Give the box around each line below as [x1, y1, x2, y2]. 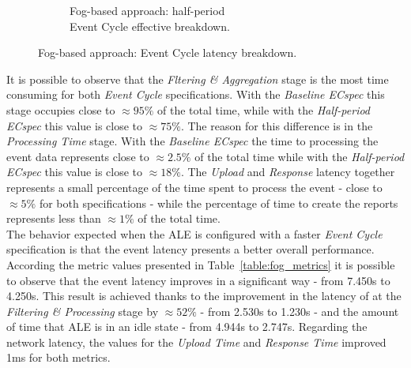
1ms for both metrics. [6, 349, 111, 366]
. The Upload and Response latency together [180, 163, 395, 180]
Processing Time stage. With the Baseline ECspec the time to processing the [6, 133, 379, 149]
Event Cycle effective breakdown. [70, 17, 230, 34]
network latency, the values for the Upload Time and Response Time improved [6, 333, 386, 350]
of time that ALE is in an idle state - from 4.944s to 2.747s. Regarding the [6, 318, 368, 335]
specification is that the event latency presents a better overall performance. [6, 241, 375, 257]
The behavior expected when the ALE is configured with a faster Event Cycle [6, 225, 383, 242]
